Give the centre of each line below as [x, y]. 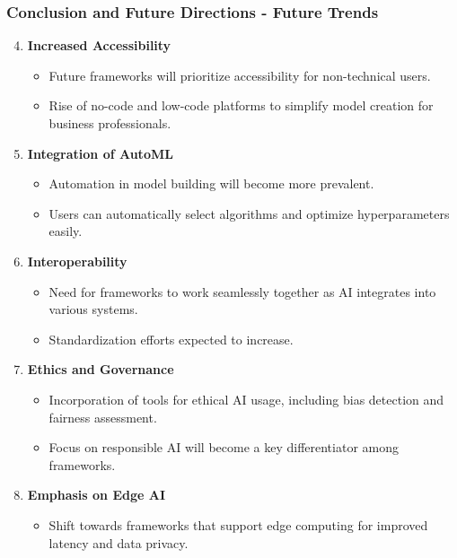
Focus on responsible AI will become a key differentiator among [224, 447]
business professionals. [110, 123]
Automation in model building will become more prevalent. [211, 183]
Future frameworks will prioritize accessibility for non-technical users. [240, 75]
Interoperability [77, 261]
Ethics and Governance [101, 369]
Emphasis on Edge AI [96, 495]
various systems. [93, 309]
